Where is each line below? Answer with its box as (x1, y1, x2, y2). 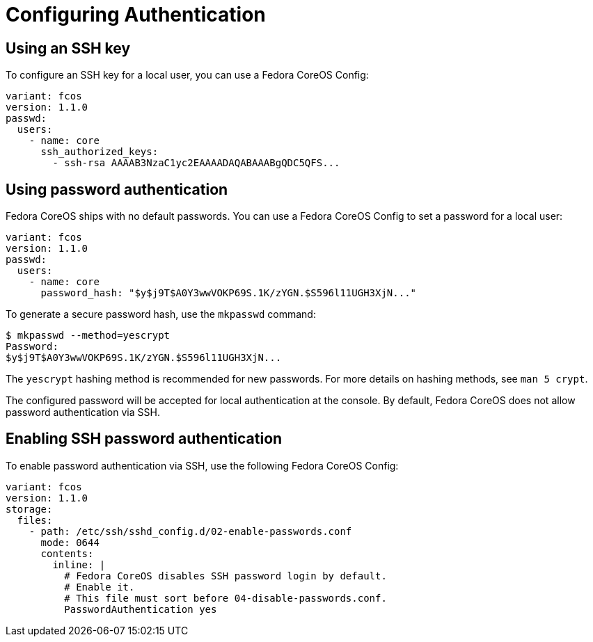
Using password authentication (6, 180, 228, 198)
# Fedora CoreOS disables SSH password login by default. (64, 570, 387, 581)
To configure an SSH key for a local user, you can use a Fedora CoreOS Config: (6, 69, 369, 81)
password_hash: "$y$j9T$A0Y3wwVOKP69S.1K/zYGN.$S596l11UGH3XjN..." (40, 287, 417, 299)
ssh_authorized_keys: (40, 146, 159, 158)
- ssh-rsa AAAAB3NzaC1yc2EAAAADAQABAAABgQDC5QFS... (52, 157, 340, 169)
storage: (6, 503, 53, 515)
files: (17, 514, 53, 526)
